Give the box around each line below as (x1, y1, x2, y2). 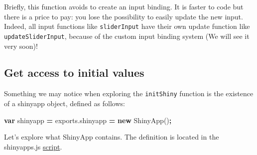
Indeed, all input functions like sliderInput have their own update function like (4, 21, 250, 31)
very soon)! (4, 40, 38, 51)
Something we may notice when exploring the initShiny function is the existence (4, 88, 254, 99)
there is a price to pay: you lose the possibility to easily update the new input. (4, 11, 243, 21)
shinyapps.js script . (4, 141, 62, 152)
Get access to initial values (4, 65, 144, 80)
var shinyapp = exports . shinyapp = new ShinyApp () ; (4, 115, 172, 125)
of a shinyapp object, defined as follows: (4, 98, 125, 108)
